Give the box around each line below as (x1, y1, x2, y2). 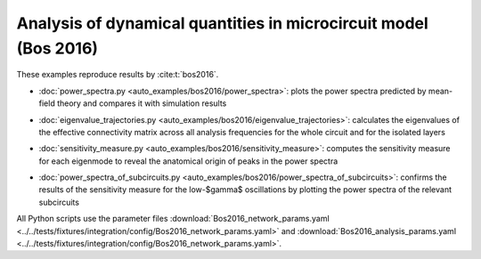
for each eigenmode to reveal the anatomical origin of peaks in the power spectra (38, 156, 338, 166)
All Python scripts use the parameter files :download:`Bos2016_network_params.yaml (16, 214, 330, 224)
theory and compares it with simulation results (56, 98, 227, 109)
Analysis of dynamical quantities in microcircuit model (16, 13, 429, 33)
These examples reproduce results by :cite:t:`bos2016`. (16, 69, 219, 80)
